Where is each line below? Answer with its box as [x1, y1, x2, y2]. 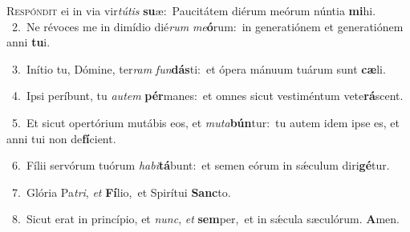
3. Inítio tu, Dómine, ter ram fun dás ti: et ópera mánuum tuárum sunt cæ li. [11, 60, 386, 77]
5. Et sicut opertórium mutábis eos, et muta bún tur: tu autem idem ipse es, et [11, 114, 400, 130]
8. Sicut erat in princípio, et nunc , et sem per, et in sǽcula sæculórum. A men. [11, 210, 400, 227]
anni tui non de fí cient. [6, 130, 116, 146]
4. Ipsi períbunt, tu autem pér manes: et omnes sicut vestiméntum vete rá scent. [11, 87, 404, 104]
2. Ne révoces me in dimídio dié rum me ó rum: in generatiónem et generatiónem [11, 18, 404, 34]
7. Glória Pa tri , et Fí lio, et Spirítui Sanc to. [11, 183, 231, 200]
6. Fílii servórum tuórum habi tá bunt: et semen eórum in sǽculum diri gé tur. [11, 157, 390, 174]
